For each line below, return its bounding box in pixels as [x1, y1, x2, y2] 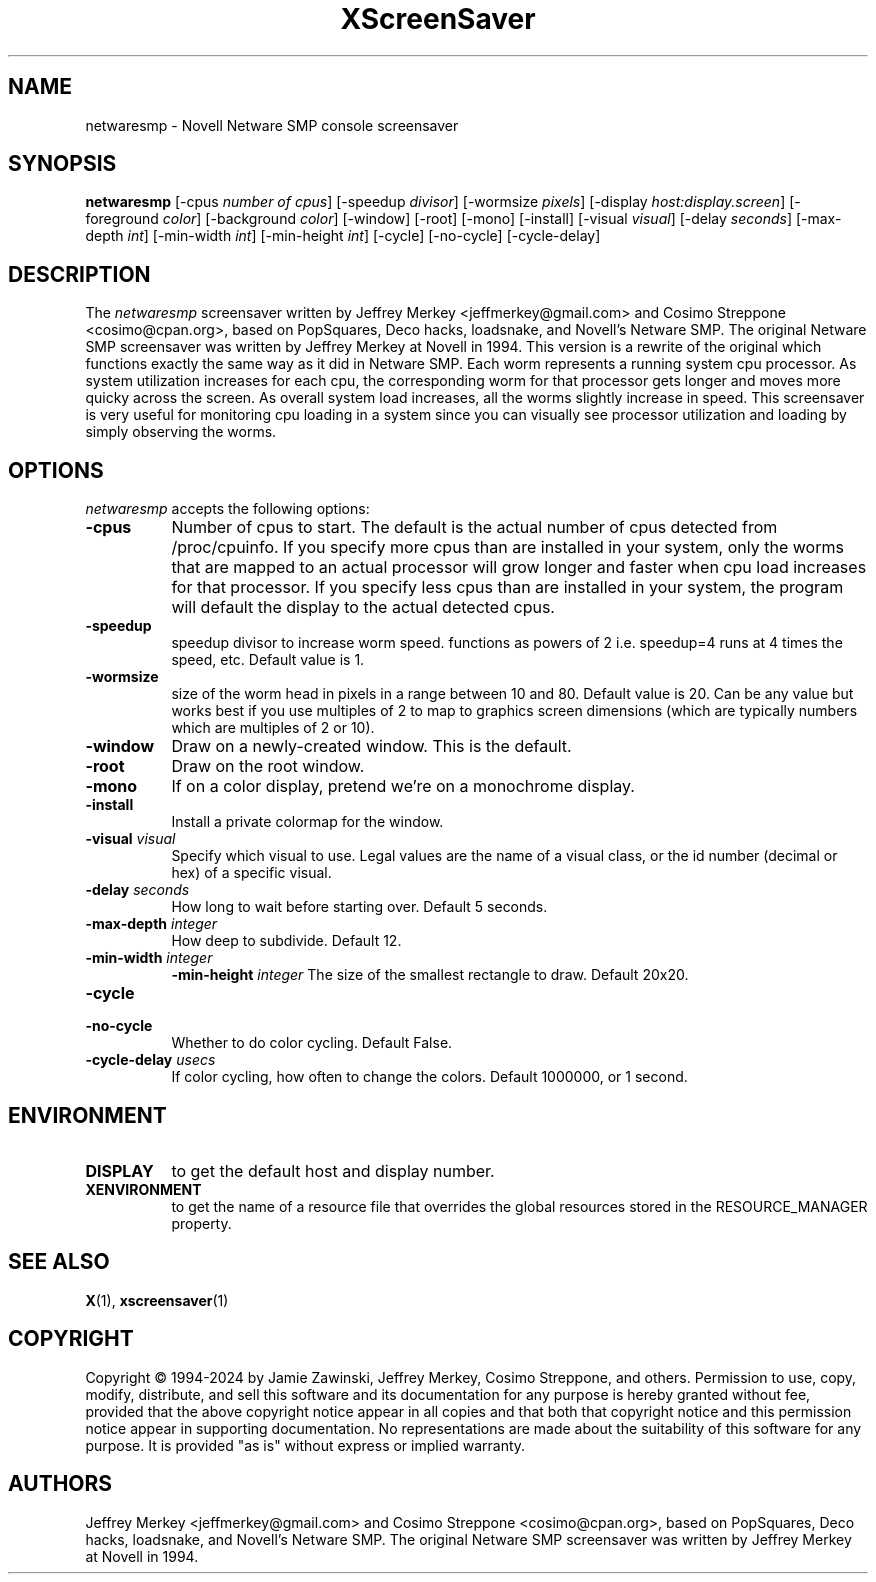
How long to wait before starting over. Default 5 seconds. [171, 898, 548, 916]
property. [171, 1214, 232, 1232]
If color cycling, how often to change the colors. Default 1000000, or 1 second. [171, 1068, 688, 1086]
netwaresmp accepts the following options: [85, 500, 370, 518]
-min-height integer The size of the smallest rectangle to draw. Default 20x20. [171, 966, 689, 984]
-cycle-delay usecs [85, 1051, 216, 1069]
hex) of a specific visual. [171, 864, 332, 882]
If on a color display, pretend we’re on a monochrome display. [171, 776, 635, 797]
